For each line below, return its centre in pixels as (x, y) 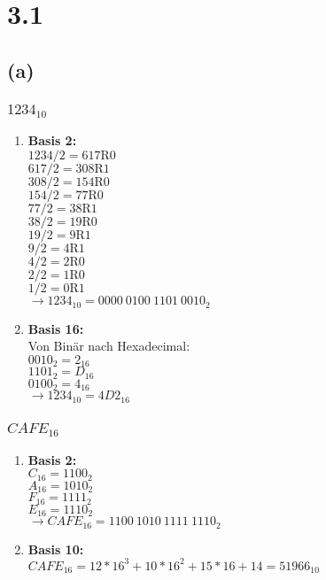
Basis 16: (56, 328)
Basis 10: (56, 549)
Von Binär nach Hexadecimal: (109, 346)
